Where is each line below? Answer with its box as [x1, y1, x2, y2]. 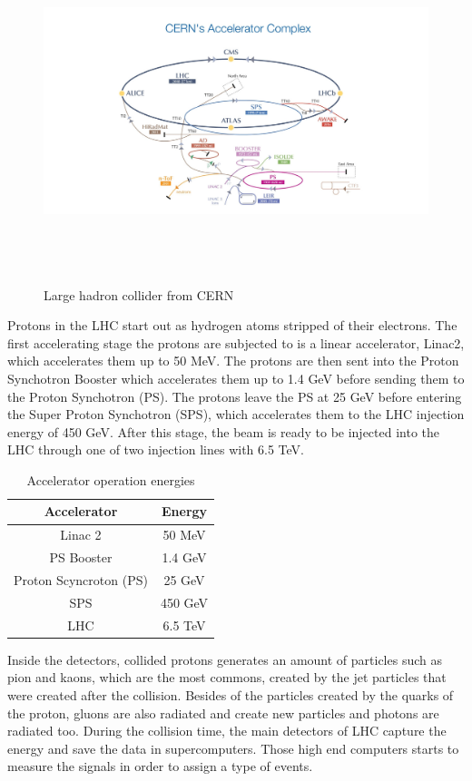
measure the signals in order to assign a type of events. [7, 757, 313, 776]
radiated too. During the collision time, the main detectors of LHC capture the [7, 721, 447, 740]
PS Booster [49, 548, 113, 567]
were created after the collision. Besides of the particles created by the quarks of [7, 685, 454, 704]
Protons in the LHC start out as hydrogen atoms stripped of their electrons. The [7, 316, 457, 335]
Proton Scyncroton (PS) [14, 571, 148, 589]
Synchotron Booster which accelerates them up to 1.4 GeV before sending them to [7, 368, 465, 387]
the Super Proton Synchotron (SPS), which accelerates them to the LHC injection [7, 405, 465, 424]
